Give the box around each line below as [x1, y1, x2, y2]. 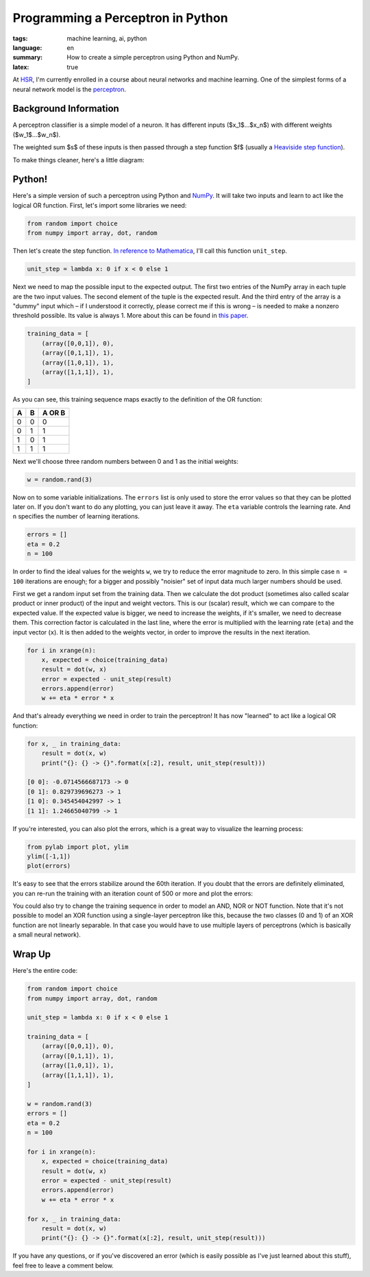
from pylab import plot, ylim [27, 843, 129, 851]
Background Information [12, 103, 119, 114]
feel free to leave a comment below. [12, 1261, 114, 1269]
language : [12, 43, 42, 51]
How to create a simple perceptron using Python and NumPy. [66, 53, 240, 62]
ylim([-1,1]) [27, 852, 71, 860]
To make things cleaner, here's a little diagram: [12, 156, 145, 164]
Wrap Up [12, 949, 51, 960]
